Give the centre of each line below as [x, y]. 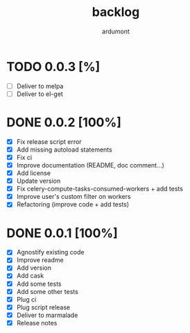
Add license [34, 173]
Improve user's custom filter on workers [74, 197]
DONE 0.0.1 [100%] [62, 233]
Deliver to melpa [40, 86]
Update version [38, 181]
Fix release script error [49, 141]
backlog [116, 12]
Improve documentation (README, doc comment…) [90, 165]
